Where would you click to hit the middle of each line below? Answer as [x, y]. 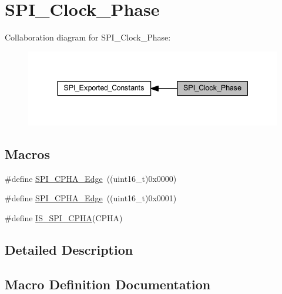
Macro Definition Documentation [108, 284]
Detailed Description [69, 249]
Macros [27, 153]
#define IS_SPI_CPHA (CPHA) [64, 217]
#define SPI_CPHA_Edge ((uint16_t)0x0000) [91, 178]
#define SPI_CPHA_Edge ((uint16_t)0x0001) [91, 198]
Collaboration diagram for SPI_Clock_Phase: [88, 37]
